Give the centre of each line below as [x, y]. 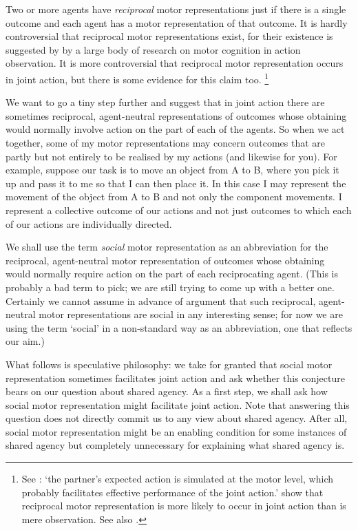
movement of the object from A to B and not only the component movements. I [174, 197]
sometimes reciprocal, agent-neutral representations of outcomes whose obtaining [176, 115]
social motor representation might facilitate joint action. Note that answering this [178, 404]
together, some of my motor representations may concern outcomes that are [166, 142]
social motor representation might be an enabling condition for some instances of [176, 431]
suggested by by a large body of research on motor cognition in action [153, 49]
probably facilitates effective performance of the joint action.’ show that [172, 492]
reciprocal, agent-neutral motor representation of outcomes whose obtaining [165, 260]
